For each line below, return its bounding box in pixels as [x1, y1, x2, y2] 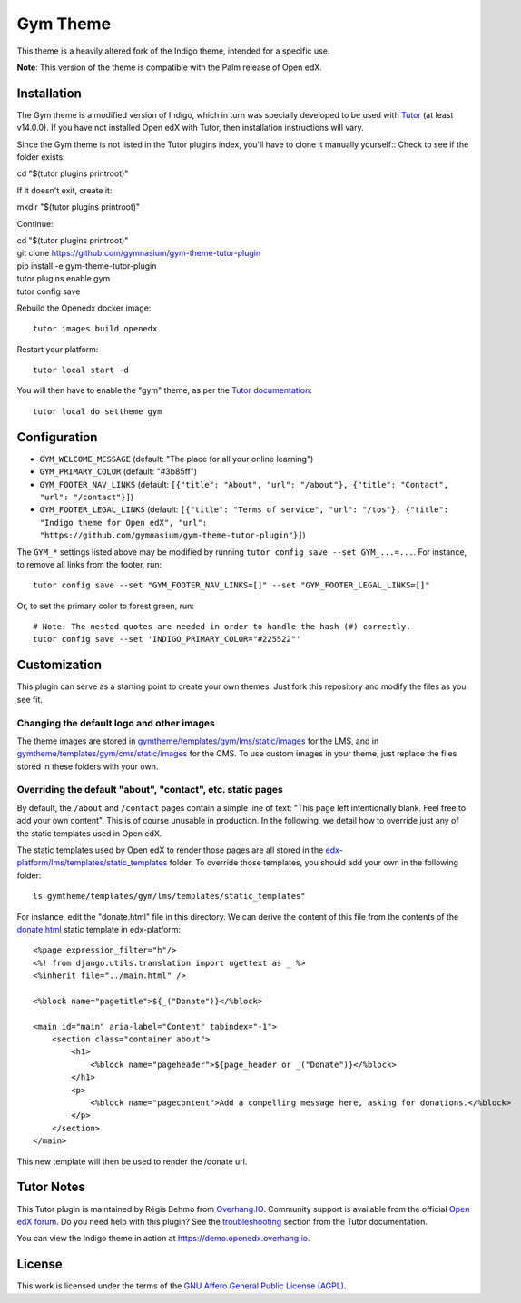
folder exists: [16, 152, 65, 163]
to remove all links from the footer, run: [16, 558, 162, 569]
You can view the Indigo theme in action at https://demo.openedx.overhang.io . [16, 1233, 310, 1244]
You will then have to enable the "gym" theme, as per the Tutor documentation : [16, 385, 313, 396]
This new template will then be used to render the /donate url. [16, 1156, 248, 1167]
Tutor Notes [16, 1180, 86, 1195]
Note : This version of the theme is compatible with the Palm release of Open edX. [16, 62, 322, 73]
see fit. [16, 694, 43, 705]
